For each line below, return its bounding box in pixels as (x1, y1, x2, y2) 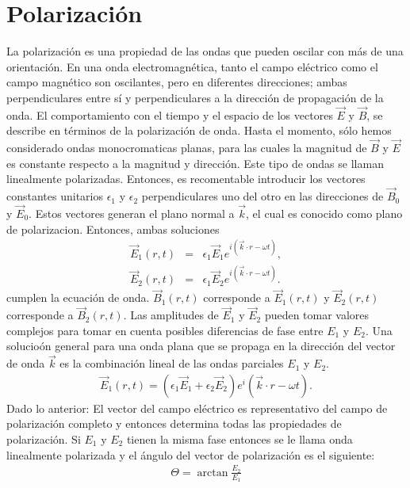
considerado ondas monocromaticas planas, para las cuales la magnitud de (6, 139, 367, 156)
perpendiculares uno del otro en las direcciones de (141, 188, 384, 204)
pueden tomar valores (264, 307, 370, 323)
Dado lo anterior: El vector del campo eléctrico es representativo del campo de (6, 399, 388, 416)
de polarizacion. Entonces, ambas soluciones (6, 220, 220, 237)
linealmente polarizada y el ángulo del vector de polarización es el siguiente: (6, 446, 375, 463)
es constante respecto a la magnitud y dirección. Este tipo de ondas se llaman (6, 154, 384, 171)
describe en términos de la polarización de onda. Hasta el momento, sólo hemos (6, 122, 392, 139)
